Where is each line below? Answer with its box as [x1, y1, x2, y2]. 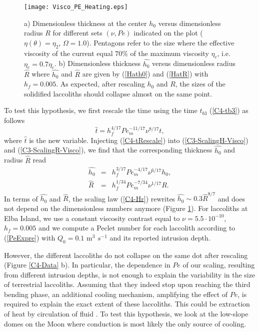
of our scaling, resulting [182, 259, 255, 270]
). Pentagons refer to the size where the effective [86, 37, 234, 47]
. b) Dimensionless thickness [54, 58, 140, 68]
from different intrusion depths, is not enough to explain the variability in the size [4, 269, 255, 279]
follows [4, 115, 25, 125]
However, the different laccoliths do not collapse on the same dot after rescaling [4, 249, 248, 260]
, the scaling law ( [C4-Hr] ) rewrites [68, 193, 175, 203]
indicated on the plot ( [133, 27, 203, 38]
